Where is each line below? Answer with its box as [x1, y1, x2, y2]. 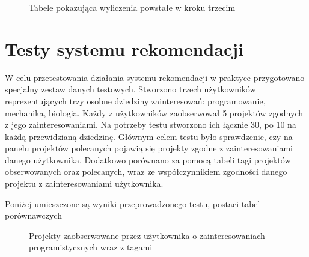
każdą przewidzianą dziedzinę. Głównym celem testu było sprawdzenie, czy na [5, 130, 293, 142]
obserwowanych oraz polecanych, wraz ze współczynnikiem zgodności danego [5, 165, 287, 178]
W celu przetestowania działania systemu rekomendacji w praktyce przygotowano [5, 71, 305, 83]
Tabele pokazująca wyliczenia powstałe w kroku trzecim [29, 1, 236, 13]
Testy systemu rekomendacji [5, 36, 244, 61]
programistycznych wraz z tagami [29, 241, 153, 253]
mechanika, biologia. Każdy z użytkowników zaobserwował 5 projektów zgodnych [5, 106, 304, 119]
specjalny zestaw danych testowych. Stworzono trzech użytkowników [5, 83, 256, 95]
